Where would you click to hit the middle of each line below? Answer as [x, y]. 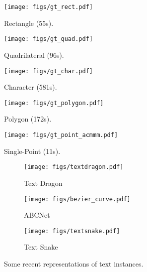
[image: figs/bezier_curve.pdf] [77, 199]
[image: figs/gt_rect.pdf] [48, 7]
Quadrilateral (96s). [34, 55]
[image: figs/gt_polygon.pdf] [54, 103]
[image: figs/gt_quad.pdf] [48, 39]
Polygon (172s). [28, 119]
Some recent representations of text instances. [74, 264]
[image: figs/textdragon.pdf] [74, 167]
